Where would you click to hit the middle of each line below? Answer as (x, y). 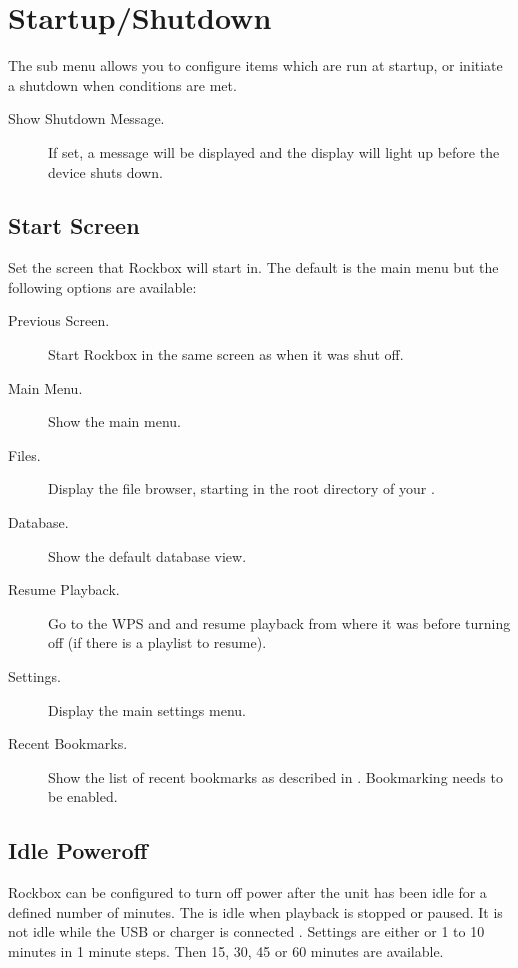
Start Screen (74, 225)
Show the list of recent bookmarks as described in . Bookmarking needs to (275, 776)
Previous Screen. (59, 320)
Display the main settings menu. (147, 709)
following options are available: (102, 286)
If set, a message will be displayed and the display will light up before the (274, 151)
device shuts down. (105, 171)
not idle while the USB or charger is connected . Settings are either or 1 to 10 (246, 931)
